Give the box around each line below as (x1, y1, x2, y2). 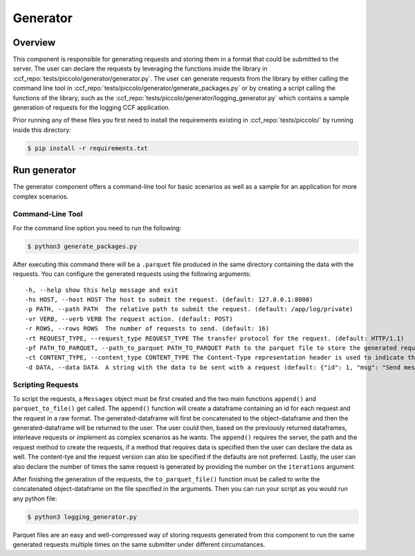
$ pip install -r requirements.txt (27, 144, 148, 152)
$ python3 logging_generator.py (27, 512, 138, 521)
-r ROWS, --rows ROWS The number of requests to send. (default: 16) (25, 325, 270, 333)
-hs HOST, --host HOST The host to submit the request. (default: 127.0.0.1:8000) (25, 295, 313, 304)
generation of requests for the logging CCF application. (12, 104, 171, 112)
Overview (12, 37, 56, 48)
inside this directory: (12, 125, 72, 134)
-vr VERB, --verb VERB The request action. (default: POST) (25, 315, 233, 323)
